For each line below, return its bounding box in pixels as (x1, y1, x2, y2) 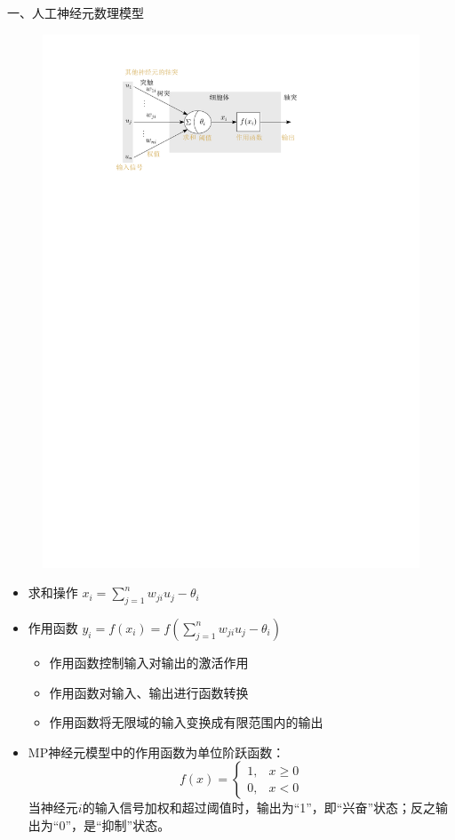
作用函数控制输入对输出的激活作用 (49, 652, 249, 671)
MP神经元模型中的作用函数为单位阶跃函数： (28, 742, 285, 761)
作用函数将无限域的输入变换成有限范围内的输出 (49, 713, 323, 732)
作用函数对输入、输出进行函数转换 (49, 683, 249, 701)
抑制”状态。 (101, 815, 171, 834)
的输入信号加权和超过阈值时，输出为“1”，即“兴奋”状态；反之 (82, 798, 436, 817)
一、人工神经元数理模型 (7, 4, 144, 21)
